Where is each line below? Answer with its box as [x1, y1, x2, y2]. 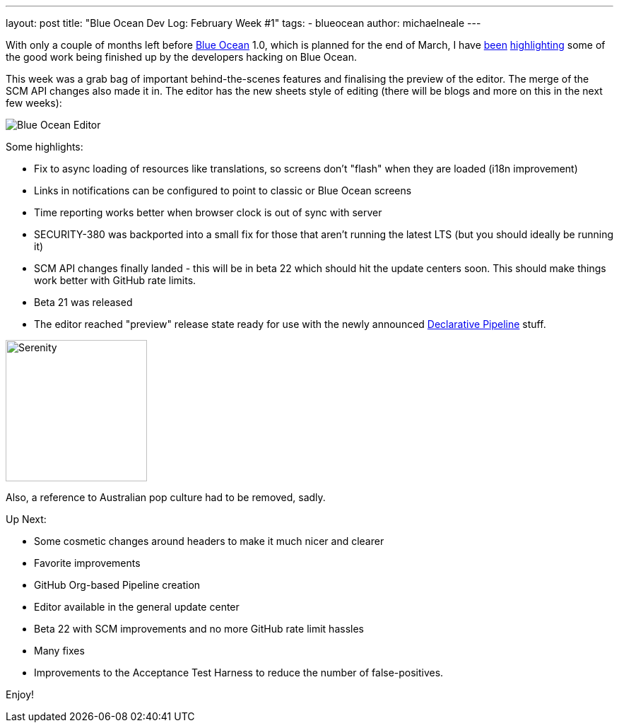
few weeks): [6, 97, 62, 109]
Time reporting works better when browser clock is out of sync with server [34, 206, 382, 218]
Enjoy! [6, 688, 35, 700]
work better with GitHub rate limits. [34, 274, 196, 286]
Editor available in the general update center [34, 601, 240, 613]
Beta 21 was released [34, 296, 133, 308]
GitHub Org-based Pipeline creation [34, 579, 201, 591]
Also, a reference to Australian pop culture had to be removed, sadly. [6, 491, 326, 503]
